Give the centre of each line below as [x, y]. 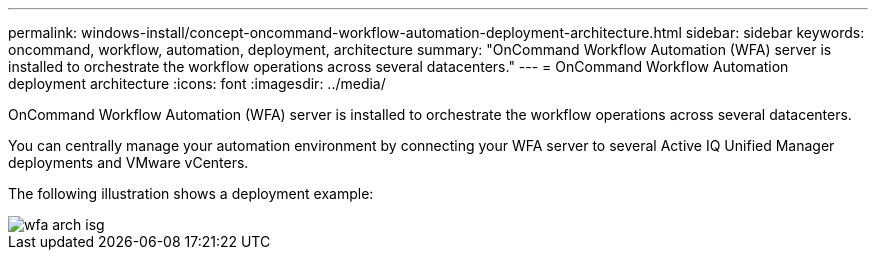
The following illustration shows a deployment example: [191, 193]
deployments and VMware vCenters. [128, 162]
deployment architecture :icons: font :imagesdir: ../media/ [197, 83]
